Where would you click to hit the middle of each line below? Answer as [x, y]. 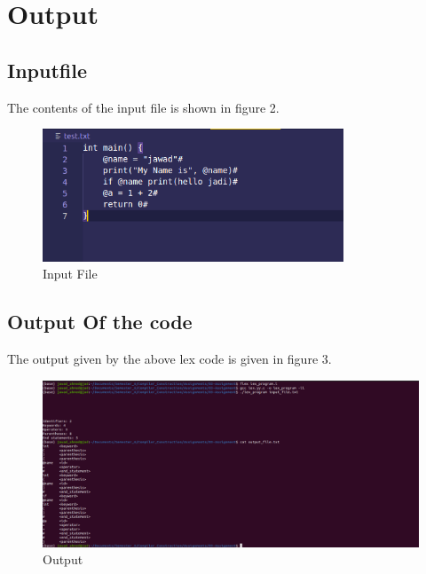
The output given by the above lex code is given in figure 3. [170, 359]
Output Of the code [100, 322]
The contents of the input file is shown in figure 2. [143, 107]
